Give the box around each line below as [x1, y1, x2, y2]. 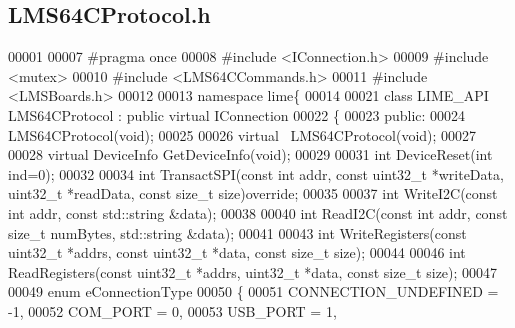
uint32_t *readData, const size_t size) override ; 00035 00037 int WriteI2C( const [8, 183, 498, 204]
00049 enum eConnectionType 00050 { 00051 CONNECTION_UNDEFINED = [8, 281, 499, 302]
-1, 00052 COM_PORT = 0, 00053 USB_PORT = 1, [8, 300, 337, 321]
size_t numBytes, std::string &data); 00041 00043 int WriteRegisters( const [8, 222, 467, 243]
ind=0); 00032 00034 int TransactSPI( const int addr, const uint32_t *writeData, [8, 163, 504, 184]
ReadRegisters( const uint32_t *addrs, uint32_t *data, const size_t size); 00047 [8, 261, 498, 282]
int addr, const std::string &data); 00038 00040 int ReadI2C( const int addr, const [8, 202, 508, 223]
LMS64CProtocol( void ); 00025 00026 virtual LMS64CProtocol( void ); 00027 [8, 124, 477, 145]
